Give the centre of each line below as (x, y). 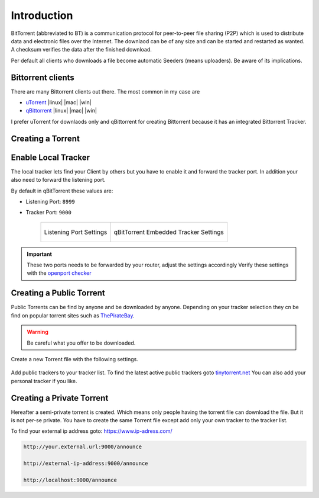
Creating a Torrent (45, 138)
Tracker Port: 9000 (49, 213)
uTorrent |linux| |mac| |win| (58, 102)
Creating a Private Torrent (60, 398)
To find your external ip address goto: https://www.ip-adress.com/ (92, 431)
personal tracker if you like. (44, 381)
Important (40, 254)
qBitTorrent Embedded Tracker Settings (169, 232)
